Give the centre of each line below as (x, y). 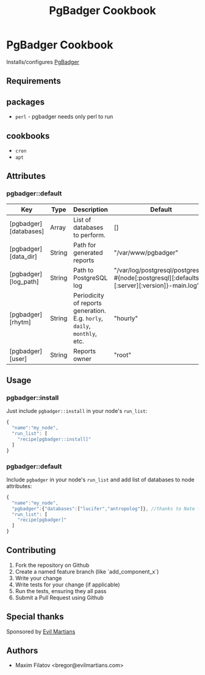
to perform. (89, 235)
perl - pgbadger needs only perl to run (64, 117)
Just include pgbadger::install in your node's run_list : (77, 411)
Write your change (38, 578)
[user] (18, 359)
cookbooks (28, 136)
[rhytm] (20, 322)
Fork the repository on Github (52, 565)
